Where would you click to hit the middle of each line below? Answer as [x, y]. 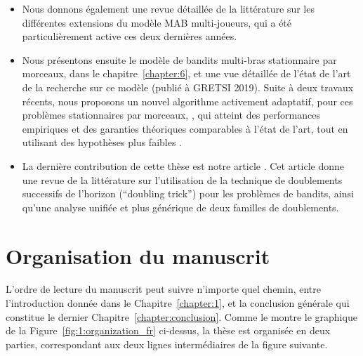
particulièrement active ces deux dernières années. [130, 36]
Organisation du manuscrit [138, 255]
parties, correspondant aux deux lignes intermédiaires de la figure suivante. [167, 344]
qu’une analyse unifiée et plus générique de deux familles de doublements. [180, 207]
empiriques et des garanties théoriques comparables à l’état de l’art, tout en [185, 128]
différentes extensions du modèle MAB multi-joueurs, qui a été [157, 22]
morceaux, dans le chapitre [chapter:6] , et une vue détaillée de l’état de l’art [186, 73]
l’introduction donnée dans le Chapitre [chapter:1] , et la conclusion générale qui [178, 303]
